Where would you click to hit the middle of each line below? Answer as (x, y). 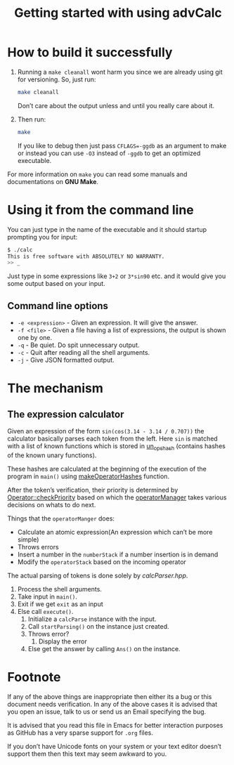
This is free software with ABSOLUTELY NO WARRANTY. (86, 256)
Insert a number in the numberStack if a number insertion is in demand (118, 554)
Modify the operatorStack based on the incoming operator (102, 562)
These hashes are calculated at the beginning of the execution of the (107, 469)
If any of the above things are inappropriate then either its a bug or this (110, 696)
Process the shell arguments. (59, 589)
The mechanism (56, 388)
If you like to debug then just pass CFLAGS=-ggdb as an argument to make (122, 145)
